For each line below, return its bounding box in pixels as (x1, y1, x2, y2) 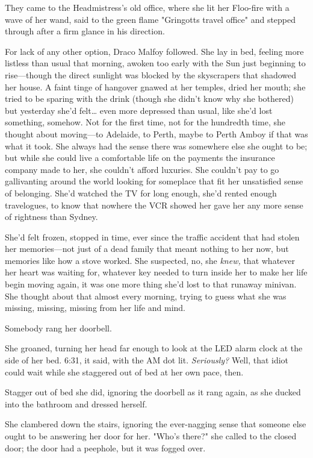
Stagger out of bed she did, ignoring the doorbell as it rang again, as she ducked (5, 386, 301, 398)
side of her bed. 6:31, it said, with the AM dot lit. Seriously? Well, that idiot (5, 354, 289, 366)
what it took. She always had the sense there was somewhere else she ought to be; (5, 139, 308, 152)
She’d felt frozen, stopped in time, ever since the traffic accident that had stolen (5, 230, 300, 243)
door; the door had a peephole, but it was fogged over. (5, 441, 206, 454)
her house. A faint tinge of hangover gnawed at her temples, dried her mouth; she (5, 80, 306, 93)
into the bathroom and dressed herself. (5, 397, 147, 410)
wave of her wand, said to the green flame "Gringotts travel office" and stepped (5, 13, 296, 25)
